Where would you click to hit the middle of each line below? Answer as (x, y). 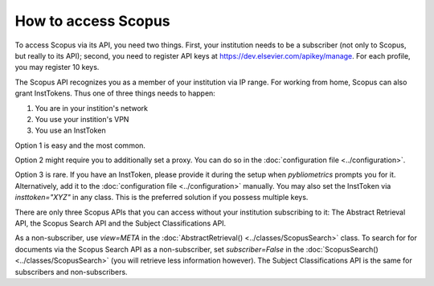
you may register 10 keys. (57, 67)
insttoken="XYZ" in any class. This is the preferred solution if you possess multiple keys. (162, 198)
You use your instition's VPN (82, 119)
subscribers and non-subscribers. (71, 272)
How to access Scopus (92, 21)
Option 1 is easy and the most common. (80, 145)
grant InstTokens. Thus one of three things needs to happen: (115, 93)
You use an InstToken (70, 131)
